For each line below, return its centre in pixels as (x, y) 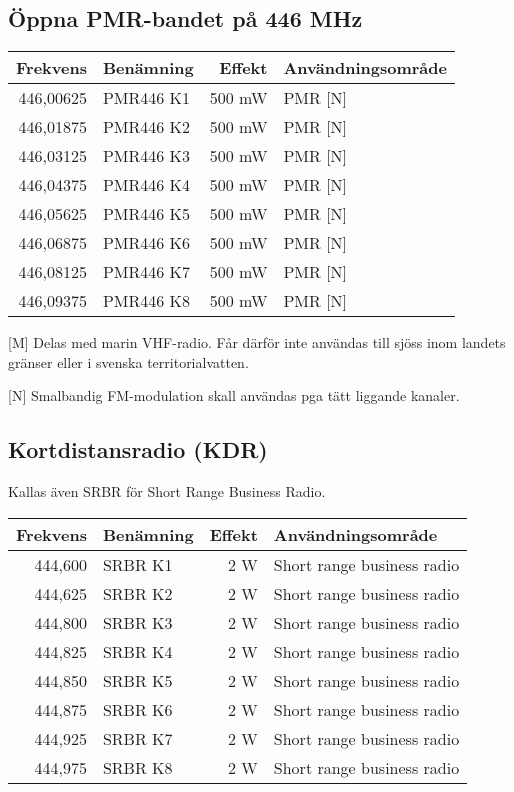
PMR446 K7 (146, 272)
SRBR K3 (137, 622)
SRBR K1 (137, 564)
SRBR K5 (137, 680)
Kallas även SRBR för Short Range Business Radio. (167, 491)
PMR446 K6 (146, 243)
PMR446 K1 (146, 98)
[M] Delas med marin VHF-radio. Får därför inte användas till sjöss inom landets (257, 342)
